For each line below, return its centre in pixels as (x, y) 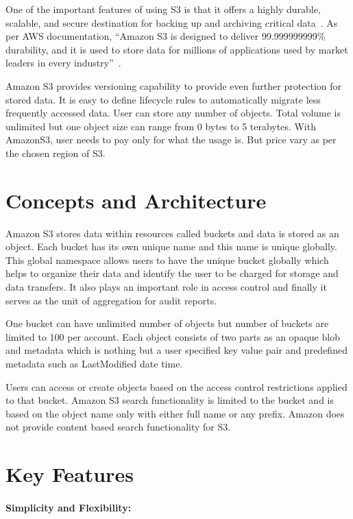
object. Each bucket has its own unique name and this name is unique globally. (171, 246)
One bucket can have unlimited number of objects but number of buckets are (167, 323)
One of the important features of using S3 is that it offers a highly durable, (163, 9)
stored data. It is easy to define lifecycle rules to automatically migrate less (163, 99)
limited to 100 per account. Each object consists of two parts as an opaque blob (173, 336)
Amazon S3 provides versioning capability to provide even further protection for (174, 85)
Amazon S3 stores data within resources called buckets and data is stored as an (172, 233)
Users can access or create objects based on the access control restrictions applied (176, 386)
